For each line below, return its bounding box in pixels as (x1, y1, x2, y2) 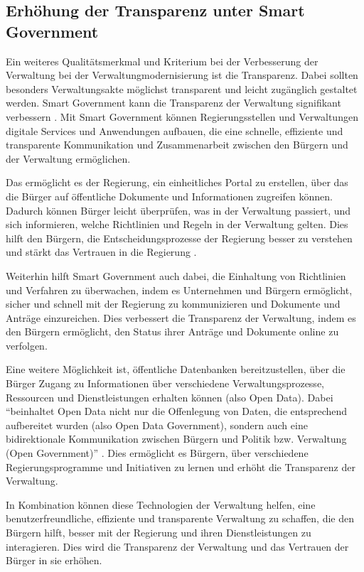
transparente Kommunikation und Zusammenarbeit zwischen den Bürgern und (6, 137, 348, 152)
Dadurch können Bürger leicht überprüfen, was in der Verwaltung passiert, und (6, 203, 351, 217)
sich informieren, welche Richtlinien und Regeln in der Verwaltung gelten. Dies (6, 217, 348, 232)
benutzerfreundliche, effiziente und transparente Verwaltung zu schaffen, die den (6, 511, 354, 526)
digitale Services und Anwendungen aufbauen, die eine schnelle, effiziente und (6, 123, 343, 138)
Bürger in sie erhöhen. (6, 553, 102, 568)
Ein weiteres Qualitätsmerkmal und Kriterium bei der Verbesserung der (6, 53, 318, 68)
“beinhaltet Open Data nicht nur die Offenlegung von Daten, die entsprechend (6, 404, 348, 419)
